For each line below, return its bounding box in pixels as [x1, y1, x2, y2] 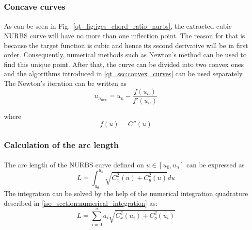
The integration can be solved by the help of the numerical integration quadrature [4, 188, 248, 198]
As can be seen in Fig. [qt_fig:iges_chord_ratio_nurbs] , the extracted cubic [4, 21, 232, 31]
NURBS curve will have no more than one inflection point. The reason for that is [4, 31, 245, 41]
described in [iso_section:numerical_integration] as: [4, 197, 157, 208]
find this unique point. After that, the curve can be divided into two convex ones [4, 59, 244, 69]
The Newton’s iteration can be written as [4, 78, 126, 88]
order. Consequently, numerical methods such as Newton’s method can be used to [4, 49, 247, 60]
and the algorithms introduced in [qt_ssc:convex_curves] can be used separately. [4, 68, 244, 79]
